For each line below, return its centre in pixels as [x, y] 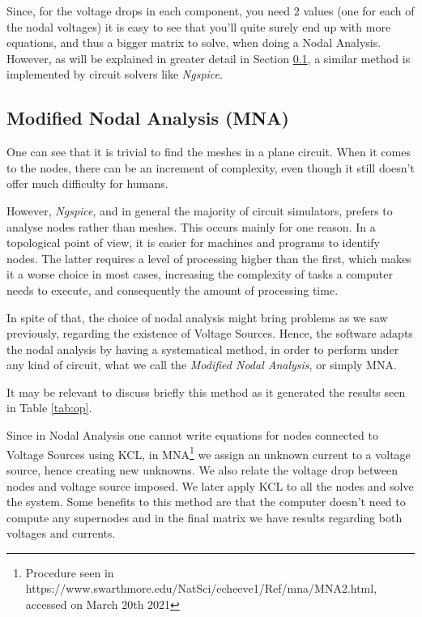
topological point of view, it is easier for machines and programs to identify [193, 243]
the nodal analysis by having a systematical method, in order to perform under [203, 349]
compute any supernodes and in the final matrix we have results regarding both [205, 517]
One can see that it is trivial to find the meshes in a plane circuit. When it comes [209, 152]
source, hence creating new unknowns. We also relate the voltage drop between [202, 469]
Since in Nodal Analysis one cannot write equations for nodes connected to [192, 435]
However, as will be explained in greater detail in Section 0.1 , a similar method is [209, 58]
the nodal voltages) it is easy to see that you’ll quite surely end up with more [199, 26]
